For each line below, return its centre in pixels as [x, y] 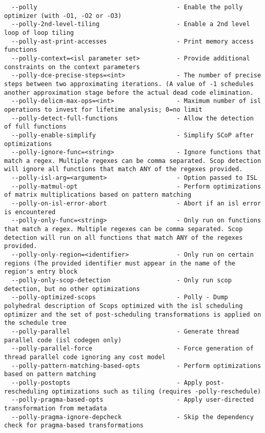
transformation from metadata [56, 408]
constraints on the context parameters [72, 67]
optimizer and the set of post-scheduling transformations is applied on [133, 314]
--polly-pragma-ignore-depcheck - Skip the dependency [132, 417]
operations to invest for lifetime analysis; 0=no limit [103, 109]
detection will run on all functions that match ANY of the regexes [124, 238]
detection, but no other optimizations [72, 289]
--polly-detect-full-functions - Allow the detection [132, 118]
